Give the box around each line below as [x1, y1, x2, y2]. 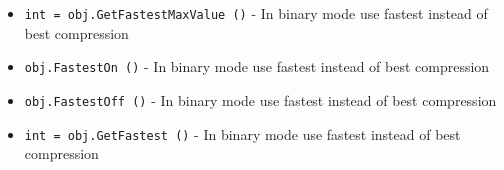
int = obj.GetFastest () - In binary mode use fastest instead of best [24, 123, 461, 144]
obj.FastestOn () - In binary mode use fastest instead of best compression [24, 56, 490, 77]
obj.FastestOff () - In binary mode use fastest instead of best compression [24, 89, 497, 110]
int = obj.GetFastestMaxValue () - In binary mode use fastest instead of [24, 3, 488, 23]
